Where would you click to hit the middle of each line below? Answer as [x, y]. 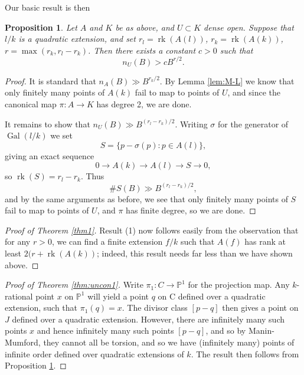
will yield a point [118, 296]
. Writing [191, 124]
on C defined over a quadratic [212, 296]
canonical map [31, 104]
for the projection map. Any [239, 284]
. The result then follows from [245, 353]
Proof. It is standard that [50, 80]
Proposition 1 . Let [41, 27]
